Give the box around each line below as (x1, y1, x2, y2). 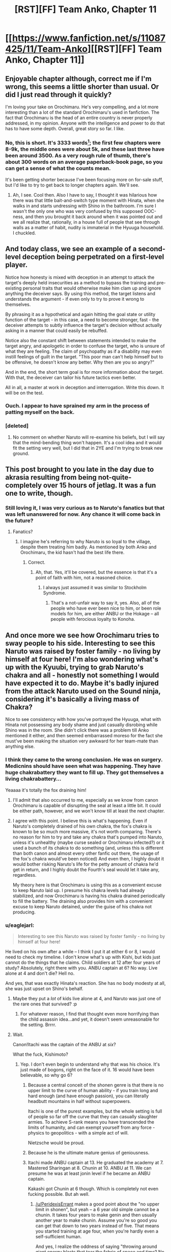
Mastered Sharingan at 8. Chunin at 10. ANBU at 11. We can (27, 1165, 152, 1171)
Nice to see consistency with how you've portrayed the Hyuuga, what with (5, 716, 161, 723)
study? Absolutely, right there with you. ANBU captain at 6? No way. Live (5, 965, 158, 971)
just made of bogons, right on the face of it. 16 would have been (20, 1066, 155, 1073)
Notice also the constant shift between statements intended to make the (5, 337, 156, 343)
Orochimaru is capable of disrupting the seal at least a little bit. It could (12, 802, 161, 808)
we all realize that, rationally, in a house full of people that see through (12, 219, 160, 225)
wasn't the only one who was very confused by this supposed (12, 208, 144, 214)
